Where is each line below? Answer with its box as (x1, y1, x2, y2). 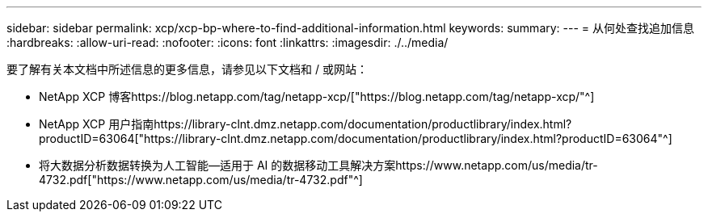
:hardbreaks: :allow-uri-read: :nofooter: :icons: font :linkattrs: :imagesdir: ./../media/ (6, 36, 449, 49)
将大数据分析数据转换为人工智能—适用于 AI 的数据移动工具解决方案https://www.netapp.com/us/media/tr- (39, 158, 598, 172)
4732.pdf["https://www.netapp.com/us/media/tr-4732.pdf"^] (39, 173, 363, 187)
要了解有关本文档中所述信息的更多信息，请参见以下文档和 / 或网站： (6, 62, 368, 76)
